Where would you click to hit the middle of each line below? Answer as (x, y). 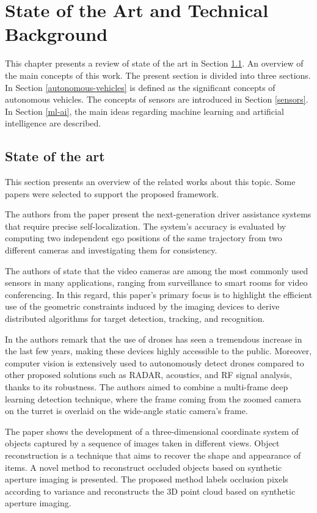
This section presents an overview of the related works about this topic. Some (150, 182)
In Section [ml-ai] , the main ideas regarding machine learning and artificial (144, 111)
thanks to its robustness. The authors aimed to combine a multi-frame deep (147, 386)
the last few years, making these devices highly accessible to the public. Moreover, (158, 351)
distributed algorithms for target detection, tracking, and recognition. (135, 318)
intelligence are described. (53, 123)
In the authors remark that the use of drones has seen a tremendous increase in (154, 339)
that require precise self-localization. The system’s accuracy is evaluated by (146, 226)
